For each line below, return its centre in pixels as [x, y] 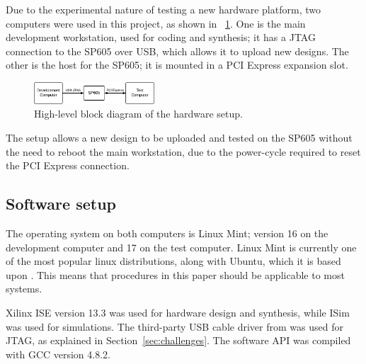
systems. [24, 289]
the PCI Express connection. [68, 165]
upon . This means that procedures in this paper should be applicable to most [175, 274]
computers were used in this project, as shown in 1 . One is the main [156, 23]
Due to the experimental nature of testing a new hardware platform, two [163, 9]
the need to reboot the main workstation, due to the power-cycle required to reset [183, 151]
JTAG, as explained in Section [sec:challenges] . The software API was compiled [178, 340]
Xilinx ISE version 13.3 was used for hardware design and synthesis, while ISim [178, 313]
